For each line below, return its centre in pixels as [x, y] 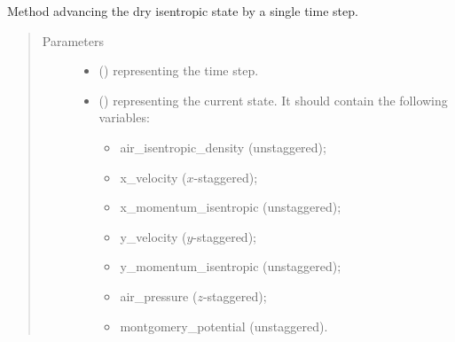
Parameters [73, 40]
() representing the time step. [179, 70]
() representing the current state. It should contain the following [273, 100]
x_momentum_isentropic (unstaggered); [231, 207]
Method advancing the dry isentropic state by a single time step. [183, 11]
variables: [124, 117]
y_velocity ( [153, 236]
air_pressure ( [159, 295]
